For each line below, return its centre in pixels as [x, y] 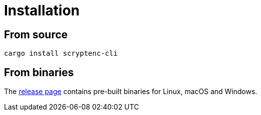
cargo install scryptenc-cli [61, 54]
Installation [42, 10]
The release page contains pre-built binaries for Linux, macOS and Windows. [131, 92]
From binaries [39, 72]
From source [36, 34]
